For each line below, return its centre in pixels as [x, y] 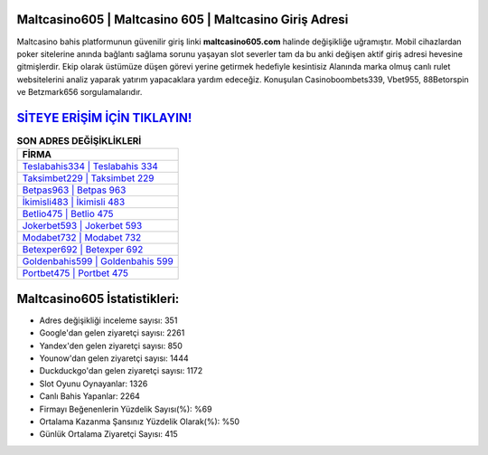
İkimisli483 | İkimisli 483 [74, 202]
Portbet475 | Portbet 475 [75, 273]
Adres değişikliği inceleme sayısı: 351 [108, 320]
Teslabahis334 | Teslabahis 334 [90, 166]
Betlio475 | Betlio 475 [68, 214]
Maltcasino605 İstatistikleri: [98, 299]
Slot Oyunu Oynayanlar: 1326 [94, 384]
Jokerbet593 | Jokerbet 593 [82, 226]
